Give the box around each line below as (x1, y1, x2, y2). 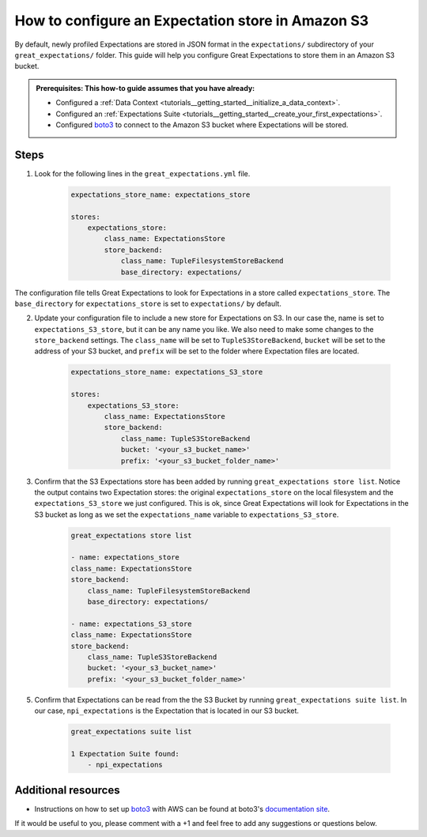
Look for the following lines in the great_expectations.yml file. (34, 168, 251, 178)
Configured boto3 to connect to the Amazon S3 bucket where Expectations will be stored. (55, 119, 349, 130)
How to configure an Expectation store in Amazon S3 (14, 12, 369, 29)
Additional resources (14, 783, 120, 797)
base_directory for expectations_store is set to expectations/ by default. (14, 299, 282, 308)
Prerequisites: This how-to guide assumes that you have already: (36, 83, 255, 92)
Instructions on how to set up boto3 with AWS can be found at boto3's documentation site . (34, 804, 331, 813)
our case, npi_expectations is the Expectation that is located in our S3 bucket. (34, 706, 300, 715)
